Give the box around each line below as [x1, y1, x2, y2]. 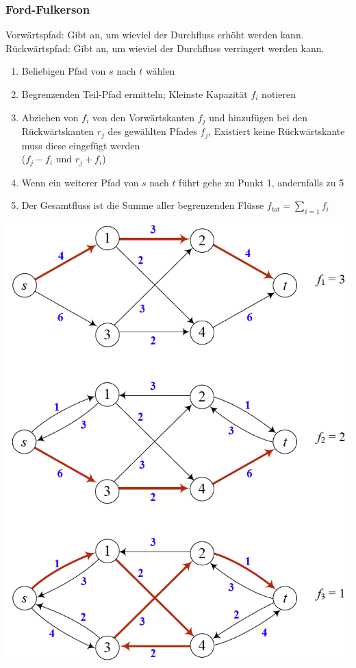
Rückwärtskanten [21, 124, 94, 138]
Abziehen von [21, 110, 79, 124]
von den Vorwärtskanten [92, 110, 195, 124]
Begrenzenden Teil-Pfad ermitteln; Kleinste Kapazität [21, 87, 248, 101]
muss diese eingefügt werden [21, 138, 140, 152]
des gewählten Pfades [107, 124, 197, 138]
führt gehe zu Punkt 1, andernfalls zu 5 [179, 175, 344, 189]
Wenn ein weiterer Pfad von [21, 175, 139, 189]
